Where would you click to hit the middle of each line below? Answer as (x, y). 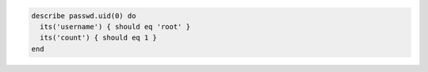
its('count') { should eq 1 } (99, 38)
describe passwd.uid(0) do (84, 15)
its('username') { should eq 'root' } (115, 27)
